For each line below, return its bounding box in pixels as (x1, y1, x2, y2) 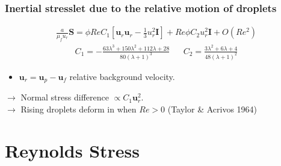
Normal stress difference (20, 91, 109, 103)
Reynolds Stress (5, 138, 140, 162)
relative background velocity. (69, 70, 175, 82)
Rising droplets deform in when (20, 102, 137, 115)
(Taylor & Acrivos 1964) (167, 102, 258, 115)
